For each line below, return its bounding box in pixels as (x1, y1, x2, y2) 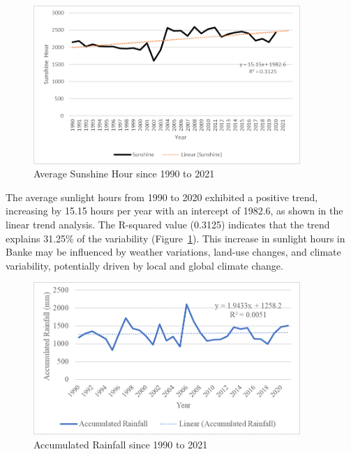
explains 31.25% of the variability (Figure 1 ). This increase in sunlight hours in (6, 230, 345, 245)
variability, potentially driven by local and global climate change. (6, 258, 283, 272)
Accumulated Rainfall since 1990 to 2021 (33, 437, 208, 451)
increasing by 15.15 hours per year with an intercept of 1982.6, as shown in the (6, 203, 343, 218)
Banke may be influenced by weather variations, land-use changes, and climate (6, 244, 341, 259)
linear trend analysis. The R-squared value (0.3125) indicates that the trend (6, 217, 330, 231)
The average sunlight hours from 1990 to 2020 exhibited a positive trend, (6, 189, 318, 204)
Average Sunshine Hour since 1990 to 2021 (33, 166, 215, 181)
